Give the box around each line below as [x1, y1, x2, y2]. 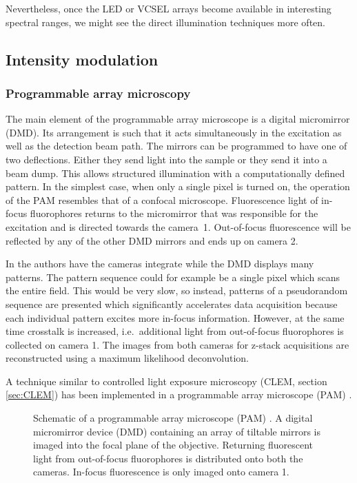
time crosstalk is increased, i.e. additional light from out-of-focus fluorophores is [6, 324, 344, 338]
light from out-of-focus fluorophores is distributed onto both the [33, 451, 303, 465]
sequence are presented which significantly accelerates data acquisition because [6, 296, 338, 311]
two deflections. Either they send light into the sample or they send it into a [6, 152, 327, 166]
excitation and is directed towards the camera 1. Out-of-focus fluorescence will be [6, 219, 351, 234]
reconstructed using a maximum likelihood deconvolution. [6, 351, 249, 365]
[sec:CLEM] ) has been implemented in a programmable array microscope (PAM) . [6, 387, 352, 402]
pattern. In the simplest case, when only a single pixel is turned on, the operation [6, 179, 350, 194]
